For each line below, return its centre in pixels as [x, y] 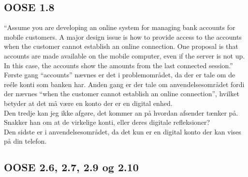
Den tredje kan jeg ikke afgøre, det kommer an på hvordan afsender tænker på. [121, 112]
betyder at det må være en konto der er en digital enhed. [88, 103]
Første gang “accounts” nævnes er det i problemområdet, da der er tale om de [120, 75]
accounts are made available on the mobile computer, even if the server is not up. [124, 55]
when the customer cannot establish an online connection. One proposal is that [121, 46]
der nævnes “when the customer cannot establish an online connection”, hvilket [122, 94]
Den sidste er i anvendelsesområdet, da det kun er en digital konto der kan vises [123, 131]
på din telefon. [25, 141]
